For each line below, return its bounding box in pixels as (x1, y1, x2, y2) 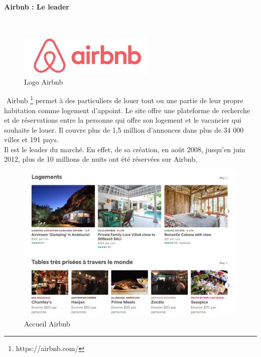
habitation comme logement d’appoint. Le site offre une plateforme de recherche (4, 105, 250, 115)
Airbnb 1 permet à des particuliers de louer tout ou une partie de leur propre (6, 94, 243, 105)
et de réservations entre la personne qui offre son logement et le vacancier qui (4, 115, 241, 125)
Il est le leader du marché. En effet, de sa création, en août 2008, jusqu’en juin (4, 144, 245, 154)
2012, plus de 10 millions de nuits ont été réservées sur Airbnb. (4, 154, 197, 164)
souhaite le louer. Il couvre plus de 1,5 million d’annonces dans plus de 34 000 (4, 124, 244, 135)
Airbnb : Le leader (4, 1, 69, 12)
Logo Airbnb (24, 76, 63, 87)
